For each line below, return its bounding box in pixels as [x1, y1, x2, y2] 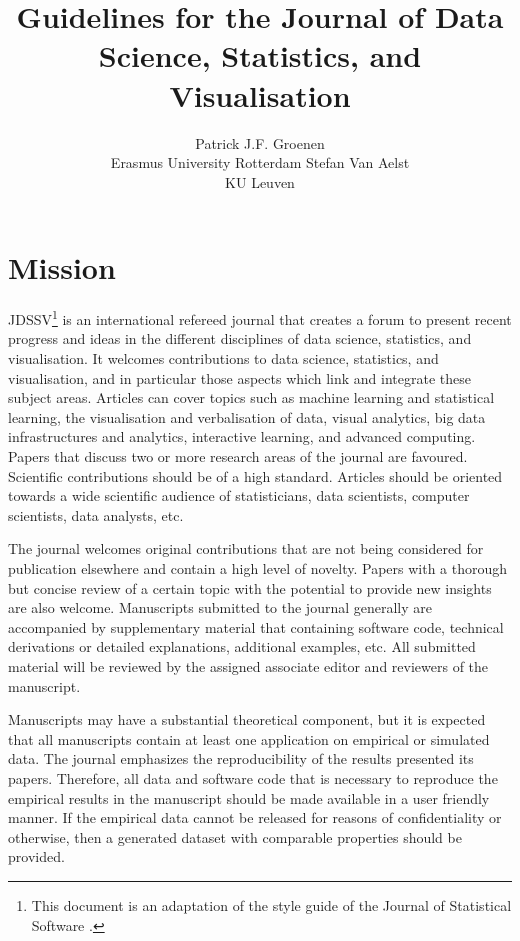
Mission [8, 247, 116, 288]
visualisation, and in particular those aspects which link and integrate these [8, 367, 471, 388]
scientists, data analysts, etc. [8, 504, 184, 525]
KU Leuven [225, 171, 295, 192]
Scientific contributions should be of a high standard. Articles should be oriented [8, 465, 503, 486]
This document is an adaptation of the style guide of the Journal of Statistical [31, 894, 512, 915]
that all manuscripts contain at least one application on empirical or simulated [8, 728, 490, 749]
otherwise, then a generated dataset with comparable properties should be [8, 826, 462, 847]
